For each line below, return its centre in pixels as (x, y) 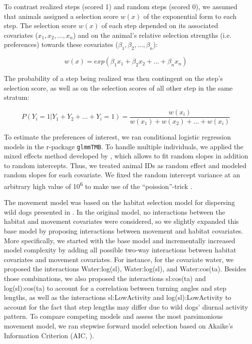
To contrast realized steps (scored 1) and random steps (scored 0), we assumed (121, 6)
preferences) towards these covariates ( (61, 44)
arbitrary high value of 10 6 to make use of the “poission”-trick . (98, 185)
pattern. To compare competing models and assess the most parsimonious (113, 316)
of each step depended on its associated (160, 25)
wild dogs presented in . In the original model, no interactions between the (115, 211)
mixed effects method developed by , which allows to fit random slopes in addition (126, 156)
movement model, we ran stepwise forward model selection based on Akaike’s (118, 326)
